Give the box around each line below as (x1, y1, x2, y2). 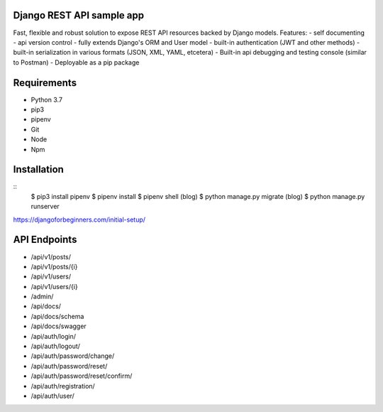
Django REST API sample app (13, 9, 145, 21)
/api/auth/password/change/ (30, 352, 115, 360)
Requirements (13, 77, 77, 89)
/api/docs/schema (30, 312, 84, 320)
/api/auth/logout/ (30, 342, 81, 351)
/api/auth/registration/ (30, 381, 95, 390)
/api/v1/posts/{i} (30, 262, 78, 271)
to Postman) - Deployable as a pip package (13, 58, 140, 67)
